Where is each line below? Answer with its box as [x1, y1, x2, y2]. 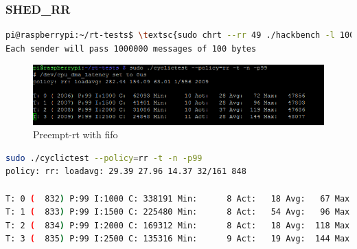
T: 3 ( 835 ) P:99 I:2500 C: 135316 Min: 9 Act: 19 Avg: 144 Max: [5, 234, 355, 244]
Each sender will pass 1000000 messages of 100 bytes [5, 43, 257, 54]
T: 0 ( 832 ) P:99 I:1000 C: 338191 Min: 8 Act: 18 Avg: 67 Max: [5, 193, 355, 204]
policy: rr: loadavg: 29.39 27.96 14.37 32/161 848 [5, 166, 246, 177]
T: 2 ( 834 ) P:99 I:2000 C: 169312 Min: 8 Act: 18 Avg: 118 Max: [5, 220, 355, 230]
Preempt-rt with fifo [33, 127, 118, 142]
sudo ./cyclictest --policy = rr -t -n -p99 [5, 153, 203, 163]
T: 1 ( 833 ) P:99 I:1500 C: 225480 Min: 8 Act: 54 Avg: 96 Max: [5, 207, 355, 217]
